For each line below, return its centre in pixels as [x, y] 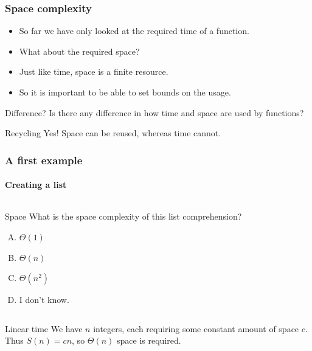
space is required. [149, 340]
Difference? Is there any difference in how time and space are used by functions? [154, 112]
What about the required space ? [79, 51]
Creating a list [36, 185]
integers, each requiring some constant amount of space [196, 328]
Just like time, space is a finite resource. [94, 71]
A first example [44, 160]
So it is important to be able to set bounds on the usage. [125, 92]
